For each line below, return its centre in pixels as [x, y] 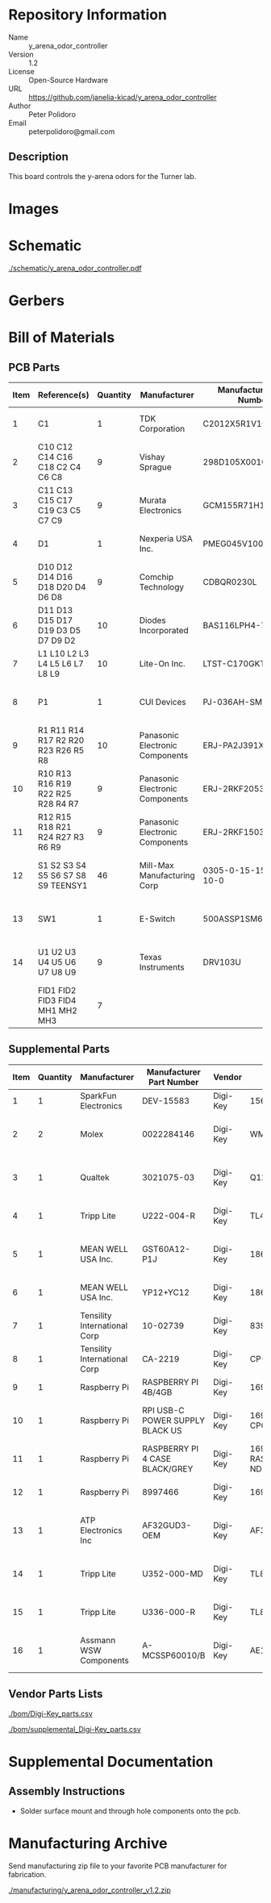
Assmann [98, 1640]
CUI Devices [163, 702]
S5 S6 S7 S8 [62, 875]
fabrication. [27, 1874]
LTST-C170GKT [234, 664]
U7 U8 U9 [57, 972]
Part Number [173, 1082]
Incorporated [164, 631]
